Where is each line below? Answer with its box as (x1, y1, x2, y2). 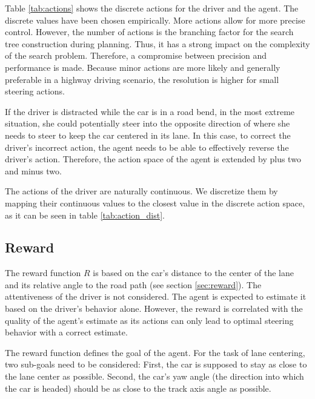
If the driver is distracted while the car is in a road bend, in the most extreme (5, 105, 295, 117)
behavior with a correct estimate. (5, 326, 128, 338)
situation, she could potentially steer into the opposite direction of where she (5, 117, 290, 130)
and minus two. (5, 164, 62, 177)
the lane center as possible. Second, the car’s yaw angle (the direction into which (5, 370, 304, 383)
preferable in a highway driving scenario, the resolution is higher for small (5, 73, 279, 85)
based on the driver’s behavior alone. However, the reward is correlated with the (5, 302, 303, 315)
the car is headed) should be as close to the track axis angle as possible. (5, 381, 271, 394)
